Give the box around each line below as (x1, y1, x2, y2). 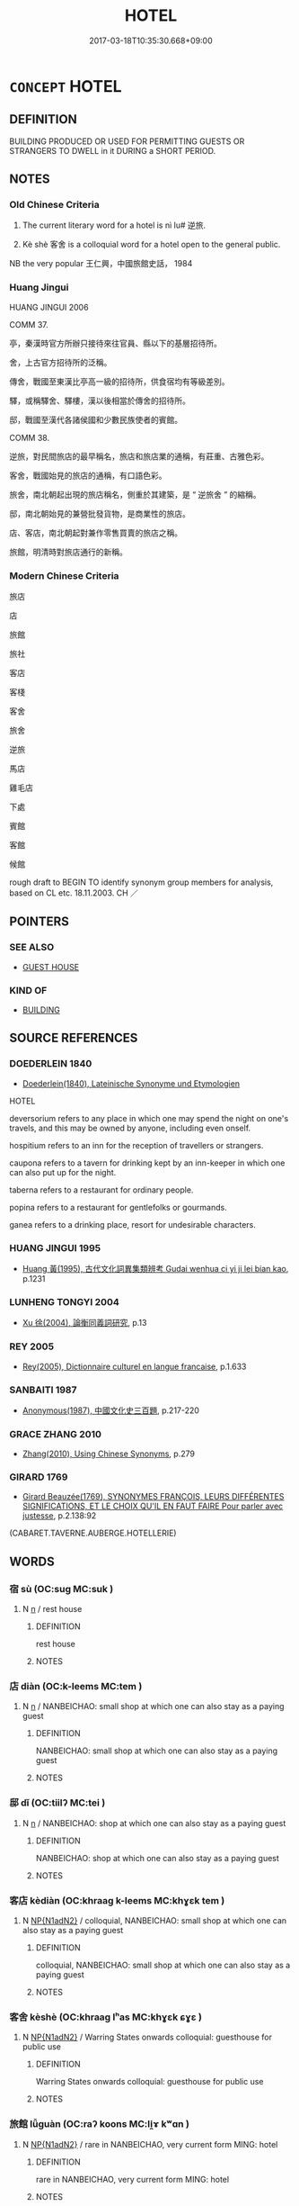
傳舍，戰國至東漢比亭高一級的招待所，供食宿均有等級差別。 (9, 375, 230, 387)
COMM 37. (9, 319, 49, 329)
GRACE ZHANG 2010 (9, 1427, 101, 1440)
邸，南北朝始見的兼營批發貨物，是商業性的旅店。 (9, 508, 190, 518)
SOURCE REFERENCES (9, 1031, 138, 1046)
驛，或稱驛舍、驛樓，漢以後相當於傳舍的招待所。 (9, 395, 190, 406)
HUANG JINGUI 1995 (9, 1241, 101, 1254)
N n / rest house (22, 1604, 83, 1615)
